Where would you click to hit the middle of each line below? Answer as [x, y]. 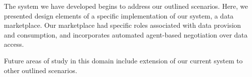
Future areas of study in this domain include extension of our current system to [123, 60]
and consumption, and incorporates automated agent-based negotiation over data [126, 34]
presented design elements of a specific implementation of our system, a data [119, 15]
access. [14, 44]
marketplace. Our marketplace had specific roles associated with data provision [123, 25]
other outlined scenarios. [41, 70]
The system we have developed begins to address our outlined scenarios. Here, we [126, 6]
